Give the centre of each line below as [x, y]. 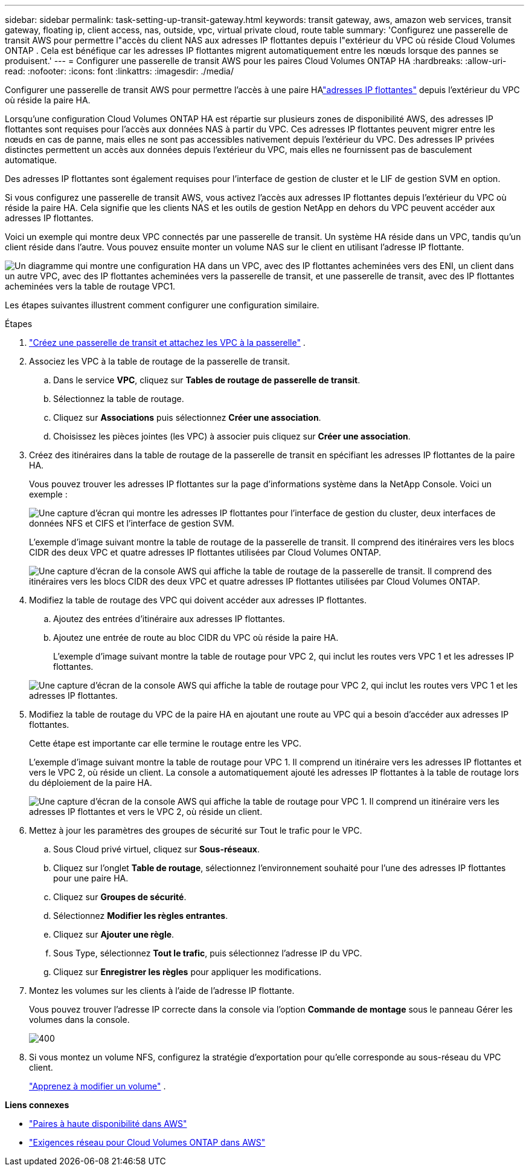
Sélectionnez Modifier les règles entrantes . [141, 916]
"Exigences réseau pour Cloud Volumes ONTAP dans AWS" [147, 1142]
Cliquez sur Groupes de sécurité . [120, 897]
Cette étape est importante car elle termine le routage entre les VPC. [165, 743]
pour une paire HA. [91, 878]
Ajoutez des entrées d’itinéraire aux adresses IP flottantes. [169, 619]
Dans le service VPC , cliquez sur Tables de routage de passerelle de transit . [207, 380]
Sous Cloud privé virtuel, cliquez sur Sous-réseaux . [156, 849]
